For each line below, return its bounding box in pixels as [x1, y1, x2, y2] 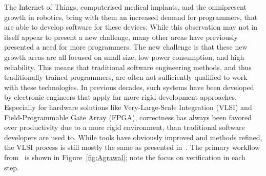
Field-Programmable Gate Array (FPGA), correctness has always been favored [4, 112, 252, 122]
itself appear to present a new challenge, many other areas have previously [4, 31, 238, 42]
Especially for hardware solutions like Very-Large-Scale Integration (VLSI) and [4, 101, 252, 112]
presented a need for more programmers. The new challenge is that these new [4, 41, 248, 52]
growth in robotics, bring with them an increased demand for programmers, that [4, 11, 258, 22]
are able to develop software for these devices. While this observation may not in [4, 21, 258, 32]
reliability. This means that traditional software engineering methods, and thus [4, 61, 252, 72]
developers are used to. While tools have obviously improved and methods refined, [4, 131, 262, 142]
